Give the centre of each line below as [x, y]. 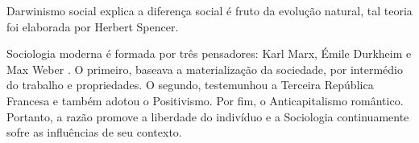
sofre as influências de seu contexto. [94, 132]
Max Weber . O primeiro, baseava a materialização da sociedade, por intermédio [205, 69]
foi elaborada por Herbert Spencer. [93, 26]
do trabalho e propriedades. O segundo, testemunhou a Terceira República [190, 85]
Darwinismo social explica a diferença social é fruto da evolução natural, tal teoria [209, 10]
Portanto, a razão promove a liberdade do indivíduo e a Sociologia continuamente [208, 116]
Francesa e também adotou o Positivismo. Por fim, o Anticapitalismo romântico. [205, 100]
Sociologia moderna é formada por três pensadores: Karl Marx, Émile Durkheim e [209, 53]
